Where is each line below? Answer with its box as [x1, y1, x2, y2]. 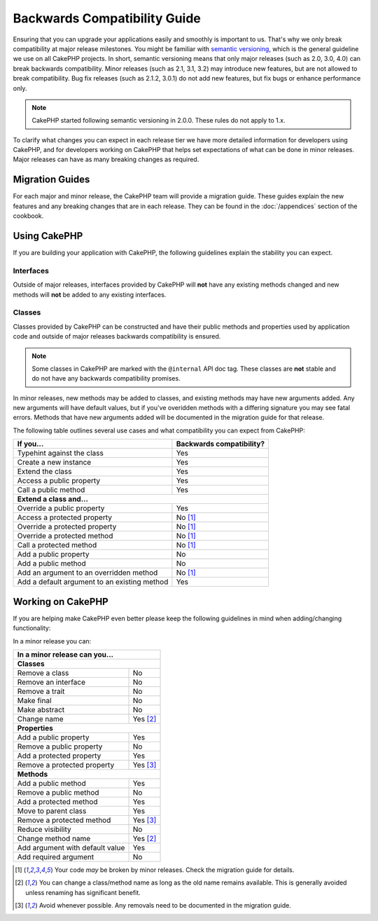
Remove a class [17, 668, 69, 678]
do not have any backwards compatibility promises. [31, 374, 181, 383]
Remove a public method [17, 787, 99, 797]
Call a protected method [17, 540, 97, 550]
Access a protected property [17, 512, 112, 522]
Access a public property [17, 476, 101, 486]
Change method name [17, 833, 91, 843]
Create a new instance [17, 458, 92, 468]
